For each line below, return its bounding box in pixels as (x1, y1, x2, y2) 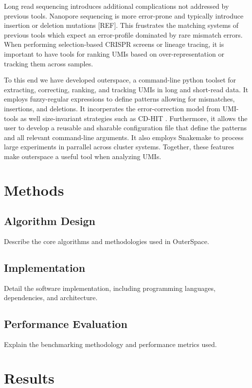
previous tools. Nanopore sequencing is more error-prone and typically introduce (4, 10, 244, 20)
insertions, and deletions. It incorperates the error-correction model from (4, 103, 220, 113)
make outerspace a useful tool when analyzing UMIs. (4, 151, 162, 161)
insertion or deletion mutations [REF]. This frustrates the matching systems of (4, 20, 239, 30)
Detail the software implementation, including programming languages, (4, 283, 216, 293)
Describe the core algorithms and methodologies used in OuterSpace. (4, 236, 209, 246)
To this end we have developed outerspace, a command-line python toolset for (4, 75, 236, 85)
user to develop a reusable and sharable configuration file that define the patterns (4, 123, 247, 133)
